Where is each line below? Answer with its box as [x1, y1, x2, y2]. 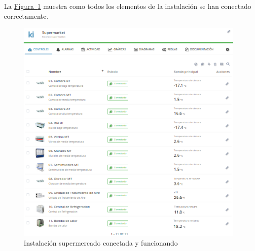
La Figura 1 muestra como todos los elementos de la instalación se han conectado [4, 1, 251, 11]
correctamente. [4, 10, 48, 21]
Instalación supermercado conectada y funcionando [24, 238, 178, 248]
